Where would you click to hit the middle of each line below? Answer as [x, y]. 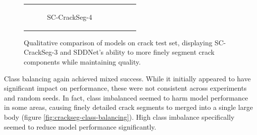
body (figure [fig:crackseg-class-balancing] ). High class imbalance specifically [119, 117]
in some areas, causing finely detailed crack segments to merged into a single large [128, 107]
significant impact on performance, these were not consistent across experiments [125, 88]
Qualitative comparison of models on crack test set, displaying [118, 42]
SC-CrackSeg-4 [70, 17]
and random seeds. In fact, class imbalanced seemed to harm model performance [126, 97]
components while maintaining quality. [82, 62]
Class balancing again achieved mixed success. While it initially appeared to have [128, 78]
